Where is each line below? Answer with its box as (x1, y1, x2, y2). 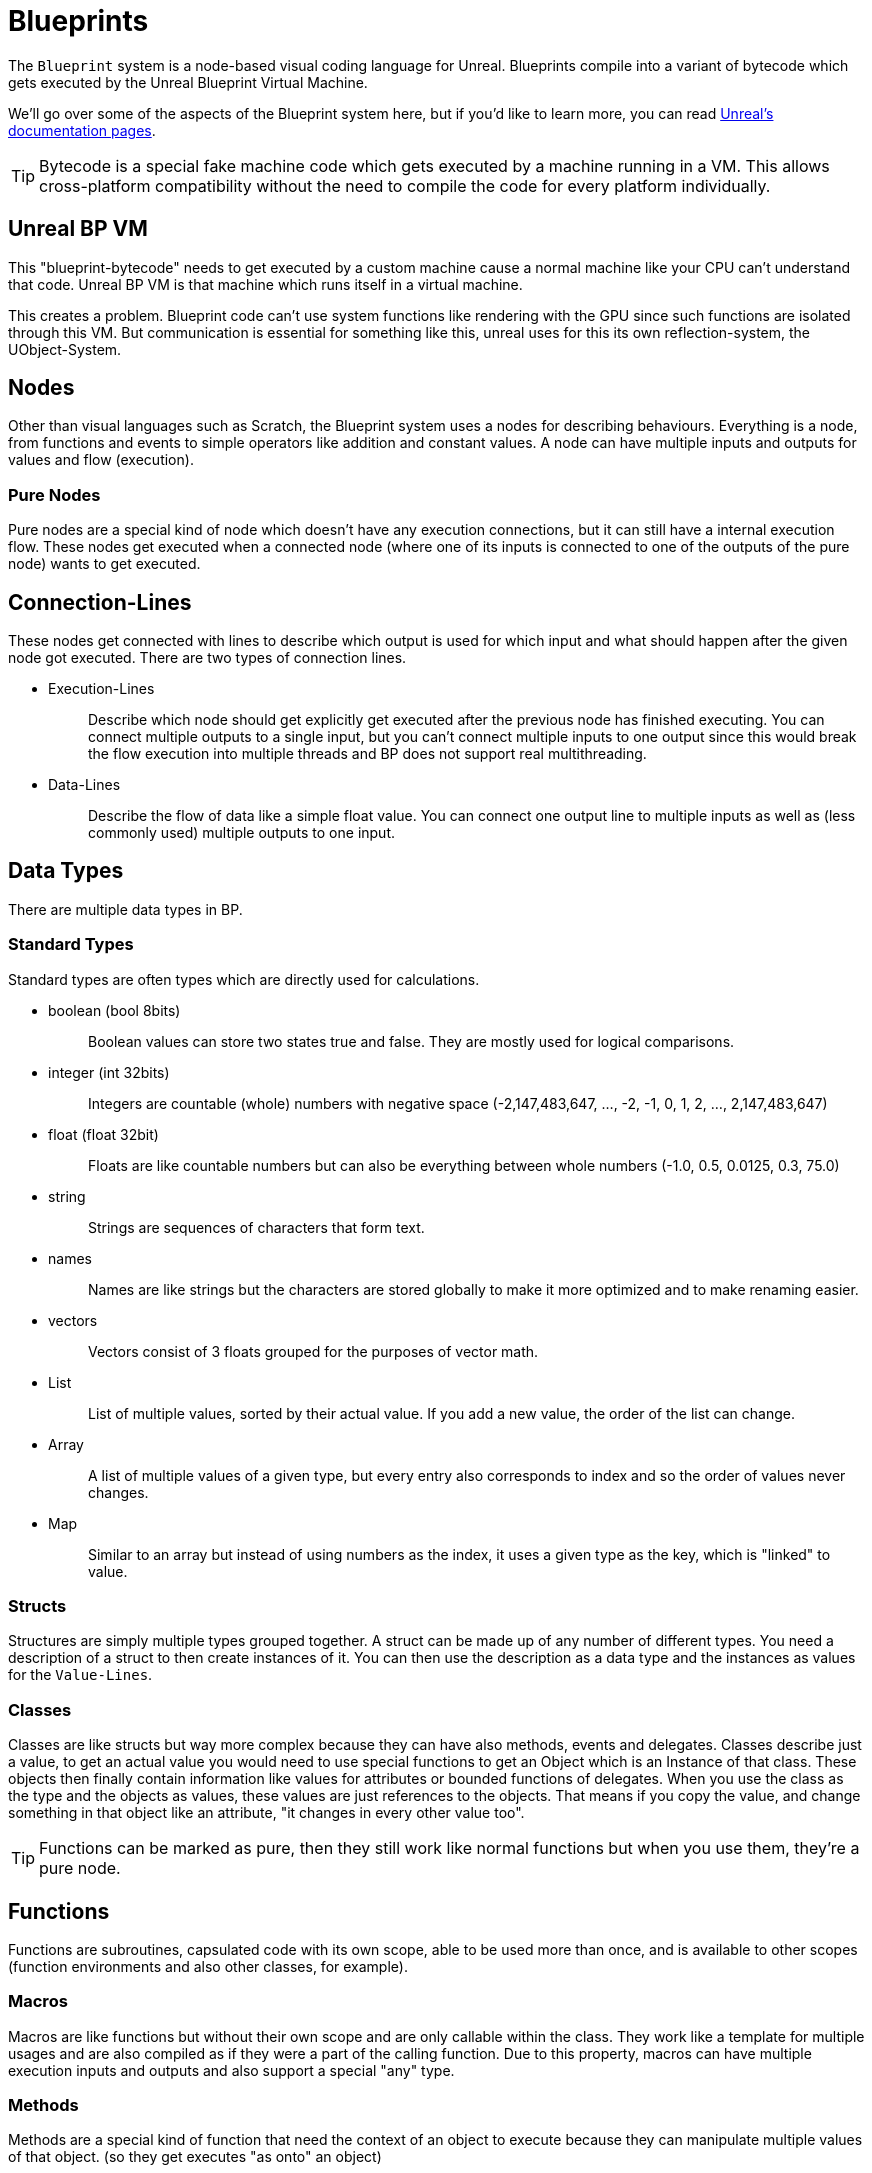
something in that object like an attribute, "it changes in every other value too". (8, 1804, 525, 1822)
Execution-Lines (48, 680, 155, 698)
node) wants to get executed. (8, 555, 201, 573)
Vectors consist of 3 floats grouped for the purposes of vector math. (88, 1342, 539, 1360)
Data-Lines (48, 776, 121, 794)
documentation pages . (8, 121, 156, 139)
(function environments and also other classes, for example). (8, 1957, 408, 1975)
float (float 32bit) (48, 1125, 159, 1143)
